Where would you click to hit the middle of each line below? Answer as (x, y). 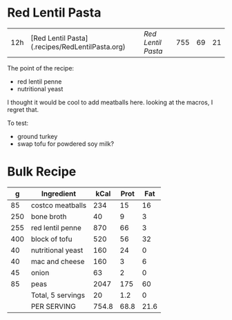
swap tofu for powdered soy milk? (66, 144)
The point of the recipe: (41, 68)
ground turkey (37, 136)
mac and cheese (58, 261)
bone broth (49, 216)
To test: (18, 123)
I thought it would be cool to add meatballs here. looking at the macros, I (110, 102)
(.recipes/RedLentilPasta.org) (78, 46)
